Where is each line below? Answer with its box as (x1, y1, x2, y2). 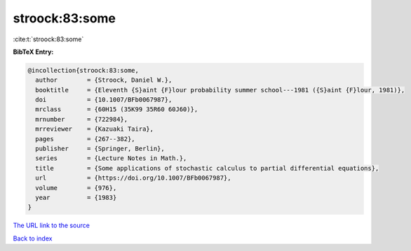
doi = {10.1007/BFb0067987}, (35, 96, 173, 104)
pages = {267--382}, (35, 135, 136, 143)
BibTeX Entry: (13, 48, 54, 56)
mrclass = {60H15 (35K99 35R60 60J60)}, (35, 106, 198, 113)
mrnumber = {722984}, (35, 115, 128, 123)
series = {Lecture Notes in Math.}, (35, 155, 187, 162)
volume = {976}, (35, 184, 117, 192)
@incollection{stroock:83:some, (27, 66, 140, 74)
